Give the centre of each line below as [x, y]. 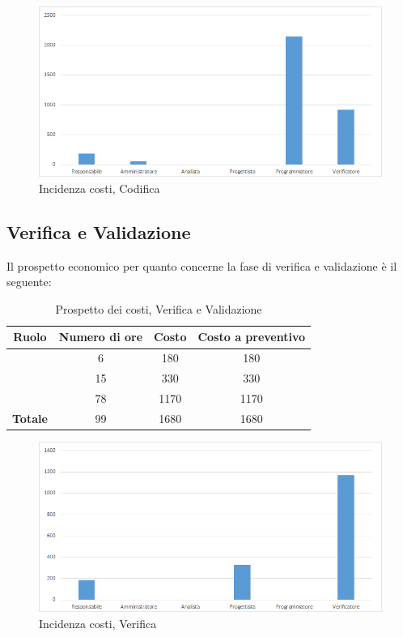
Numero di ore [101, 337]
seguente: [29, 282]
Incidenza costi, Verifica [98, 623]
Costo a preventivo [252, 337]
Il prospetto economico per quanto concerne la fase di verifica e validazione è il [202, 265]
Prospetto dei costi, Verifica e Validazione [159, 308]
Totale [30, 418]
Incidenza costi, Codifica [100, 188]
